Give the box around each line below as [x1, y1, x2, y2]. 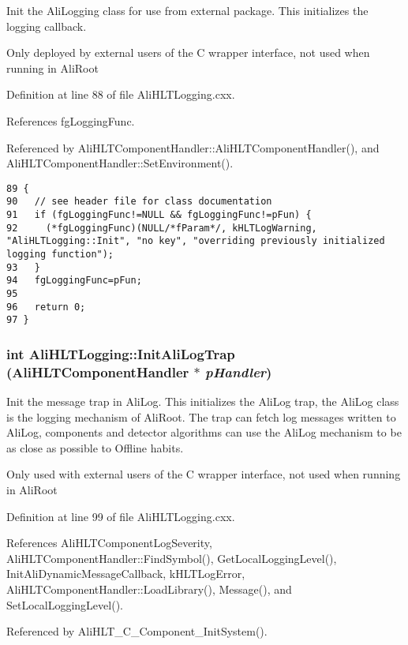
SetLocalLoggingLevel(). [6, 596, 123, 613]
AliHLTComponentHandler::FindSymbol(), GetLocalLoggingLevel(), [6, 549, 337, 566]
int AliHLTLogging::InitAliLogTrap [6, 343, 235, 363]
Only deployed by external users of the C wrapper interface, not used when [6, 44, 370, 61]
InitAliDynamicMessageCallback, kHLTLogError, [6, 565, 245, 582]
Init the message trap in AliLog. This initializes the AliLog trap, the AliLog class [6, 393, 399, 410]
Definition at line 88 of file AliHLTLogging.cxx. [6, 86, 235, 103]
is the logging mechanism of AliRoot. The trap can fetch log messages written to [6, 408, 396, 425]
